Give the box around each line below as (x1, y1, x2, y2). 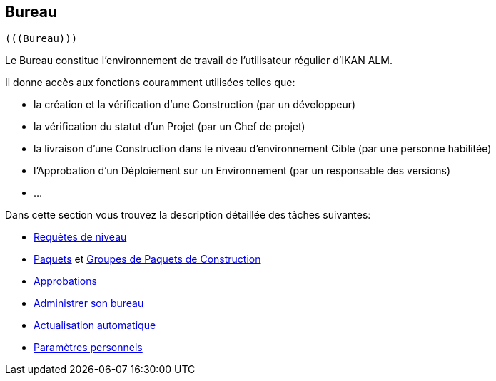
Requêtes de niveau (34, 231, 127, 244)
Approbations (34, 275, 97, 288)
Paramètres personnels (34, 341, 143, 354)
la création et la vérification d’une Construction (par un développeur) (34, 98, 356, 111)
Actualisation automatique (34, 319, 156, 332)
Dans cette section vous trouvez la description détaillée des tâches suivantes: (5, 209, 371, 221)
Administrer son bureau (34, 297, 144, 310)
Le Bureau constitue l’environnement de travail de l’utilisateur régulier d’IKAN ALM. (5, 54, 393, 67)
